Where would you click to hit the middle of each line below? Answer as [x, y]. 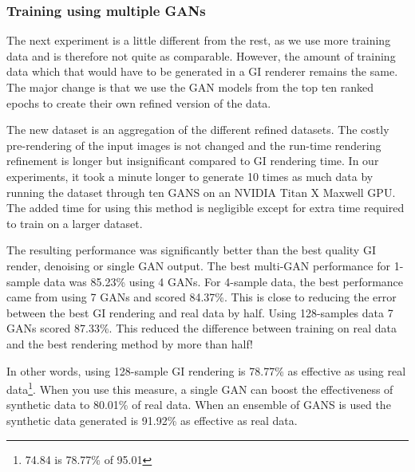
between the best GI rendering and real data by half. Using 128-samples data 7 [200, 312]
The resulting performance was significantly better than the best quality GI [191, 250]
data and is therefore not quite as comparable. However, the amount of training [201, 55]
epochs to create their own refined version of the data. [139, 102]
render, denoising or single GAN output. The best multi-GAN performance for [198, 265]
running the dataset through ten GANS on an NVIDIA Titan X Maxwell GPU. [201, 192]
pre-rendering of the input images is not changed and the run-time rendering [194, 145]
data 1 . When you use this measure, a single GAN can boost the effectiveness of [200, 388]
